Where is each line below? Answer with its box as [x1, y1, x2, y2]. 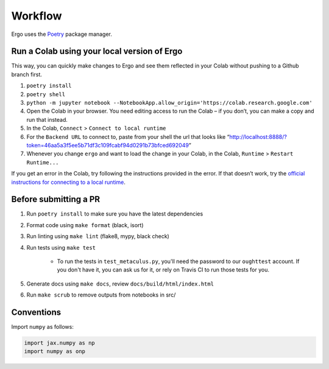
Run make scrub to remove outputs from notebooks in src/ [26, 291, 176, 298]
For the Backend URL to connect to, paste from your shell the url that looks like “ [26, 133, 230, 140]
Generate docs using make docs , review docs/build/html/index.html [26, 280, 214, 287]
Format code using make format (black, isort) [26, 221, 144, 228]
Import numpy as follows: [11, 323, 74, 331]
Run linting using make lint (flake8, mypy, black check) [26, 233, 170, 240]
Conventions [11, 307, 62, 317]
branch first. [11, 71, 43, 78]
